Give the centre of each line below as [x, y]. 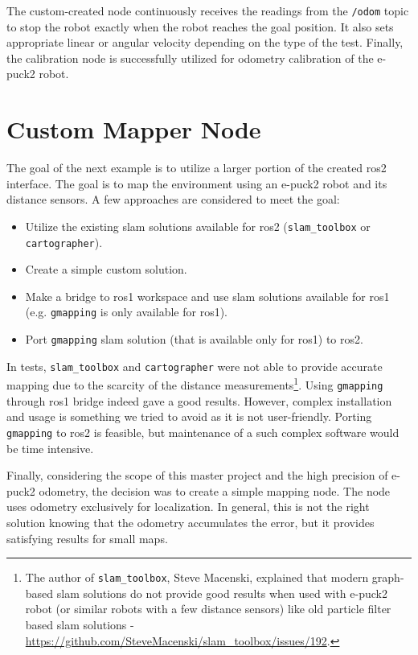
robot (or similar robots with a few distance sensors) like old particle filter [208, 609]
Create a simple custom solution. [106, 269]
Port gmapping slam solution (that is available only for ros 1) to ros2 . [194, 339]
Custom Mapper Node [134, 129]
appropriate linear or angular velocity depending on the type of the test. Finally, [205, 42]
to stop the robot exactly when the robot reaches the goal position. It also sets [200, 26]
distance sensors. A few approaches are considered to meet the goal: [173, 199]
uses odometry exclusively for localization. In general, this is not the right [188, 507]
